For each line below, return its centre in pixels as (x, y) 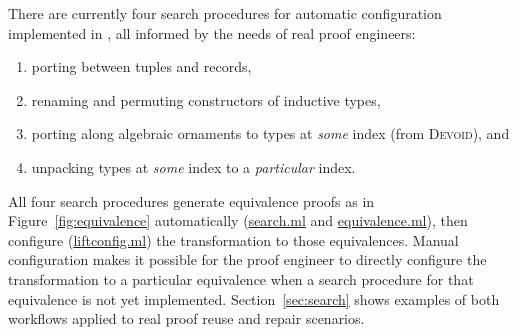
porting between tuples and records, (141, 66)
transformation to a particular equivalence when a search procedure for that (241, 278)
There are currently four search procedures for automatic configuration (225, 13)
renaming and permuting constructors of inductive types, (206, 99)
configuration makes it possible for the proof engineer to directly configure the (247, 259)
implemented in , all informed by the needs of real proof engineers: (212, 32)
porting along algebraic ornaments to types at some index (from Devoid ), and (270, 133)
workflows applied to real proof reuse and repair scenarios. (186, 318)
